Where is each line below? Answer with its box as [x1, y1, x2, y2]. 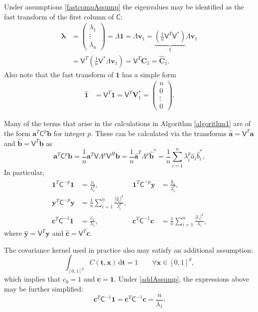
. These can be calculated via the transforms [91, 128, 227, 138]
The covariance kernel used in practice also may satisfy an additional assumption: [4, 244, 253, 255]
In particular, [4, 166, 45, 177]
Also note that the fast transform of [4, 69, 114, 79]
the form [4, 128, 30, 138]
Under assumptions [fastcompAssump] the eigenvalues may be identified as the [4, 1, 244, 11]
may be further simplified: [4, 283, 83, 294]
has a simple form [122, 69, 176, 79]
